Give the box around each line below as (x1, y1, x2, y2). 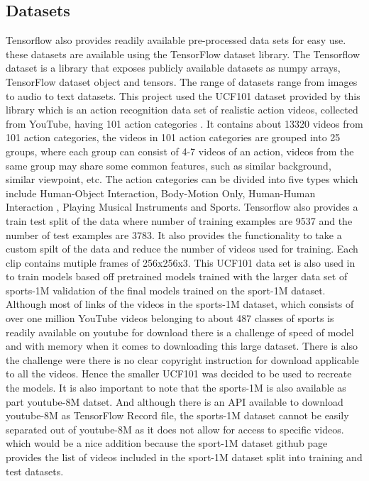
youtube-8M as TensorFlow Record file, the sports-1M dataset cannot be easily (6, 408, 349, 423)
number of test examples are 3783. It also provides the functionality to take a (6, 227, 342, 242)
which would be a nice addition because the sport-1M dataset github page (6, 436, 328, 450)
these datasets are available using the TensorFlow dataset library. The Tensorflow (6, 46, 360, 61)
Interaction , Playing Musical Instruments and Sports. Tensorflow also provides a (6, 199, 358, 214)
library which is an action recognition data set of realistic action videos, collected (6, 102, 358, 117)
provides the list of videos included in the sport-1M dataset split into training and (6, 450, 363, 465)
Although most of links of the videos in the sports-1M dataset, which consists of (6, 297, 354, 311)
